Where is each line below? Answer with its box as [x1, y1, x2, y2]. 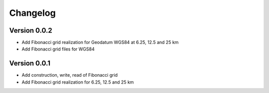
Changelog [9, 7, 56, 18]
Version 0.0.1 [9, 59, 51, 68]
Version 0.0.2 [9, 26, 52, 35]
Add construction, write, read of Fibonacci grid [21, 72, 118, 78]
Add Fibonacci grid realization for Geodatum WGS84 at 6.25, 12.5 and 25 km [21, 40, 179, 46]
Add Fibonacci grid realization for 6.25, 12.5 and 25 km [21, 79, 134, 85]
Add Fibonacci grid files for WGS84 [21, 46, 95, 52]
